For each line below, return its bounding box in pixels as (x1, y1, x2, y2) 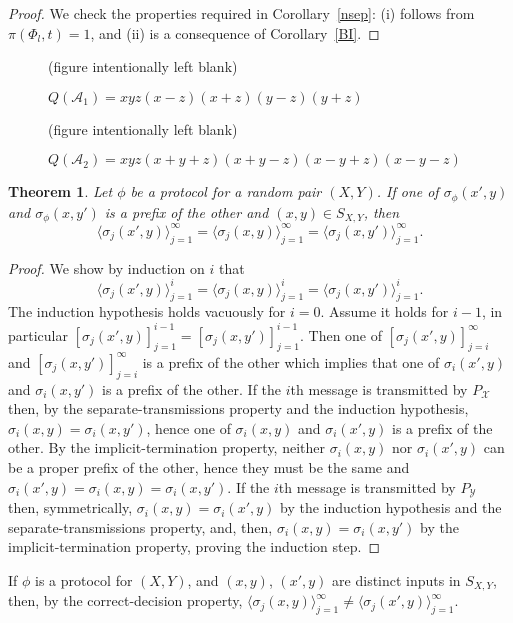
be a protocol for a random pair (130, 181, 322, 202)
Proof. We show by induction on (8, 257, 205, 278)
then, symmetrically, (8, 497, 133, 518)
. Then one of (299, 324, 383, 345)
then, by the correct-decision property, (8, 590, 243, 611)
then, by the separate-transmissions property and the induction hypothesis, (8, 398, 469, 419)
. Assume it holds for (320, 301, 449, 322)
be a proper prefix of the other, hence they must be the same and (8, 457, 410, 478)
